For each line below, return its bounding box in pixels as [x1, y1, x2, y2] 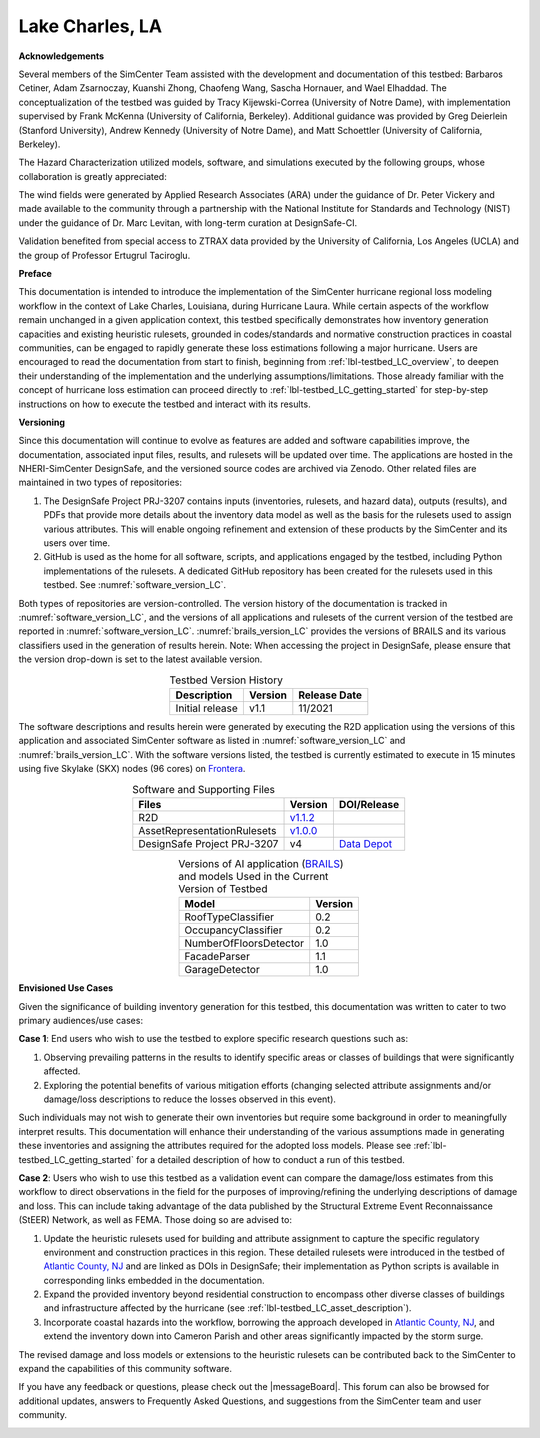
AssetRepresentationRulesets [138, 823, 277, 837]
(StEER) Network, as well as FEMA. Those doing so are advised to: [18, 1214, 292, 1226]
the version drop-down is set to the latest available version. [18, 653, 263, 665]
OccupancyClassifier [184, 923, 283, 937]
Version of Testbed [178, 882, 268, 896]
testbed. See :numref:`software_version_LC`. [43, 579, 227, 591]
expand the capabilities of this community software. [18, 1363, 233, 1375]
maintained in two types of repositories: [18, 476, 183, 489]
